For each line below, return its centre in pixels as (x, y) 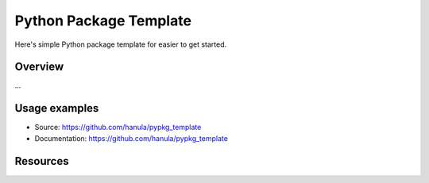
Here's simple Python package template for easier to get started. (121, 44)
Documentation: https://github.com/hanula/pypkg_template (131, 138)
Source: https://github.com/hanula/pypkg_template (118, 128)
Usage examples (57, 108)
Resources (42, 161)
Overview (39, 67)
